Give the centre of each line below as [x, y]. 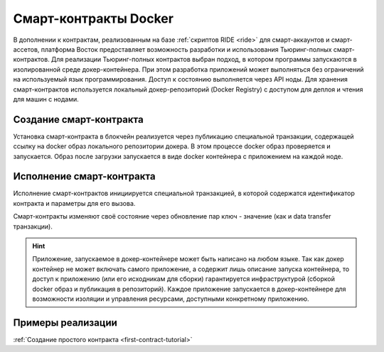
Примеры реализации [65, 323]
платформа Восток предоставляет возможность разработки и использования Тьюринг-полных [186, 49]
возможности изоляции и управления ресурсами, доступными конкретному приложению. [171, 299]
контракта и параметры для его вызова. [74, 203]
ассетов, [26, 49]
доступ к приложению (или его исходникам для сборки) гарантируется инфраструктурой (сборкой [184, 279]
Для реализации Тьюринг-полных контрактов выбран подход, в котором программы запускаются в [204, 60]
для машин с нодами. [46, 99]
